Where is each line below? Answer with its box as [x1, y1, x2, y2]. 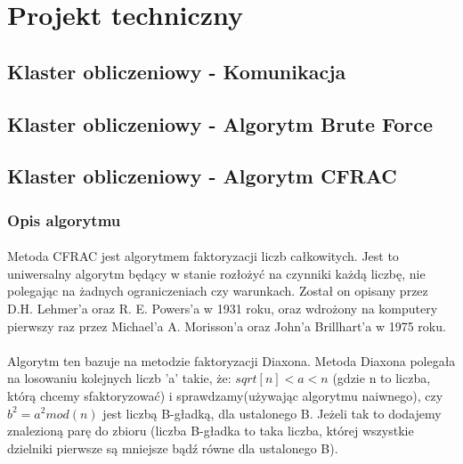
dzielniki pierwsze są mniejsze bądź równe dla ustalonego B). [7, 438, 338, 457]
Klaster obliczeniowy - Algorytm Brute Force [7, 110, 434, 137]
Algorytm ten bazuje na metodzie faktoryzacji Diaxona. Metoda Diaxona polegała [7, 351, 456, 370]
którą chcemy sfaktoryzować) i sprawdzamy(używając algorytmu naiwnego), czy [7, 386, 443, 404]
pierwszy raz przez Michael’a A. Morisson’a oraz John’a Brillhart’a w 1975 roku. [7, 316, 446, 335]
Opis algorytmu [7, 208, 121, 231]
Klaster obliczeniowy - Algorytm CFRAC [7, 162, 397, 190]
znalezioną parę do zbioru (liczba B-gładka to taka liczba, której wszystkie [7, 421, 414, 440]
